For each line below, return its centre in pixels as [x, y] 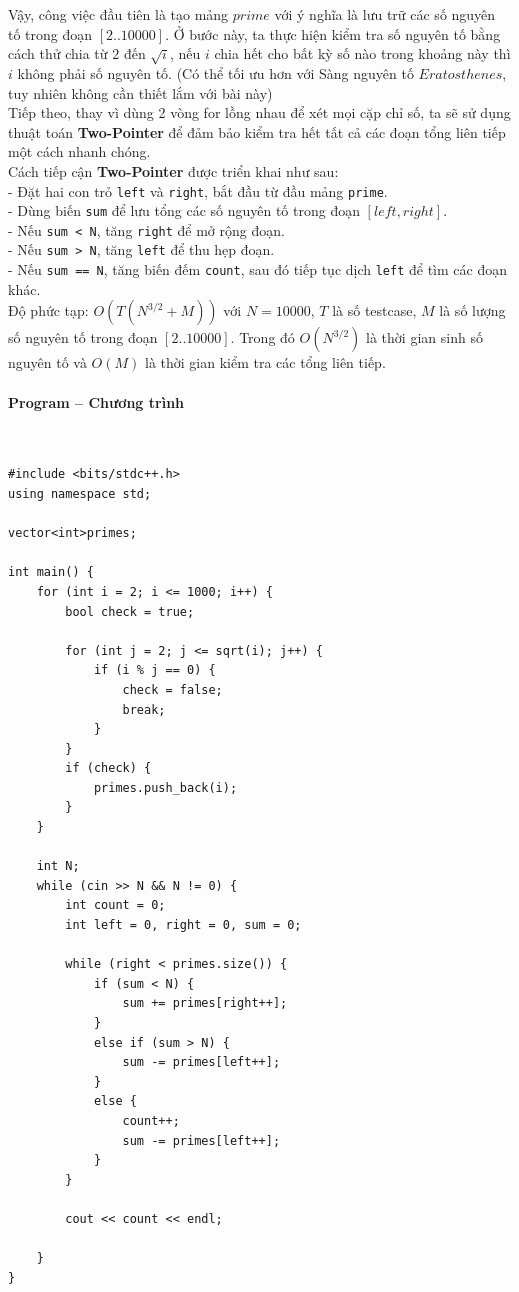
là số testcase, [374, 310]
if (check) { [108, 768]
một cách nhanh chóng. [79, 151]
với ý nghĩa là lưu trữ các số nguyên [385, 14]
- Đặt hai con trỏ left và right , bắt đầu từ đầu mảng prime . [198, 190]
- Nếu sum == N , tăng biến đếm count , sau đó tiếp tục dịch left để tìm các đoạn [257, 269]
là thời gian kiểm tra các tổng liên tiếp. [265, 362]
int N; [58, 866]
